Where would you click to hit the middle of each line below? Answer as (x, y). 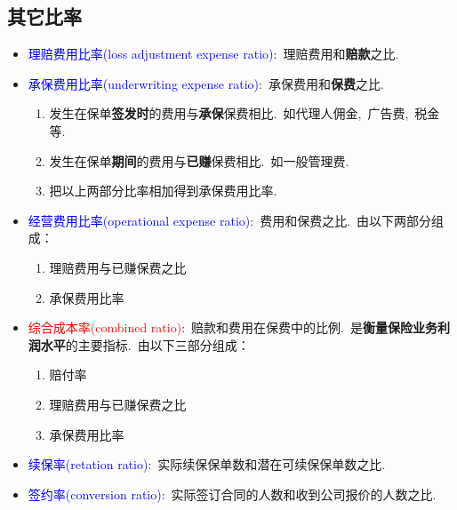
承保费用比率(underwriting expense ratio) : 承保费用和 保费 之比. (206, 83)
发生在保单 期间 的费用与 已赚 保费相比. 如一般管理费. (199, 160)
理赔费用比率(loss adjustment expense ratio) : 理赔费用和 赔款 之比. (213, 54)
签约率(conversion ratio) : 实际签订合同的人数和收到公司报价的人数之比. (232, 494)
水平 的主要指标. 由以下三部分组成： (145, 344)
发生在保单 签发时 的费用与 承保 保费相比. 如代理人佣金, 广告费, (229, 113)
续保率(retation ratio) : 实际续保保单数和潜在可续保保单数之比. (207, 464)
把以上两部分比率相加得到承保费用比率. (163, 191)
